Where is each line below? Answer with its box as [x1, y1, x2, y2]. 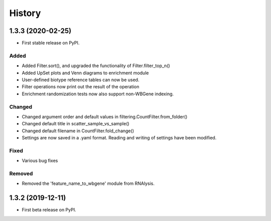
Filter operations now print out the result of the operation [22, 84, 140, 90]
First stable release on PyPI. [22, 40, 80, 46]
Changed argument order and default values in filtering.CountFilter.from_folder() [22, 113, 188, 120]
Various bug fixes [22, 158, 58, 164]
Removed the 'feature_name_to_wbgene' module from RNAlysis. [22, 180, 155, 186]
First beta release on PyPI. [22, 207, 76, 213]
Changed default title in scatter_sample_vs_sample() [22, 121, 130, 127]
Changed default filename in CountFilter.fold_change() [22, 128, 134, 134]
